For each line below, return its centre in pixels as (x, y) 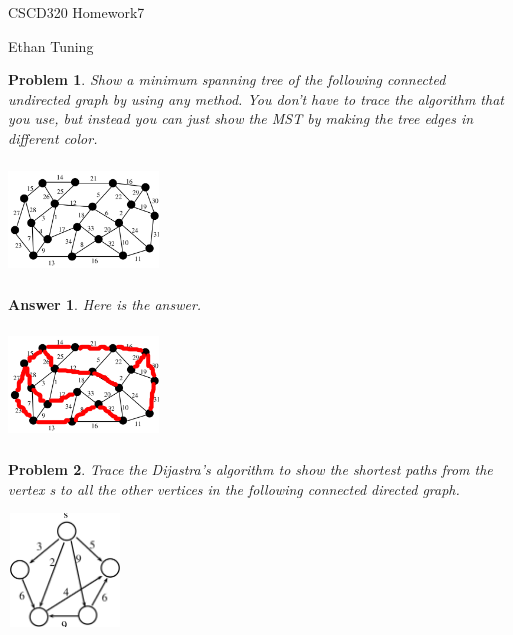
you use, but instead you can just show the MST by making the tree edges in (241, 118)
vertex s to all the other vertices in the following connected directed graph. (234, 488)
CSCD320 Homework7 (76, 12)
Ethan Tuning (51, 45)
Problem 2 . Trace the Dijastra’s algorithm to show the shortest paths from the (250, 469)
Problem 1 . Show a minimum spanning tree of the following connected (227, 79)
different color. (53, 137)
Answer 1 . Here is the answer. (105, 303)
